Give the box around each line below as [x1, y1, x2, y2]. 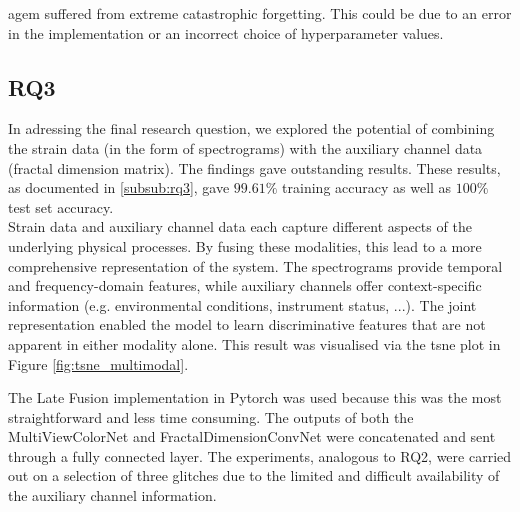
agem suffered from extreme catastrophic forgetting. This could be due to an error [8, 3, 512, 23]
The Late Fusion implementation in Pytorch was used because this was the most [8, 387, 502, 408]
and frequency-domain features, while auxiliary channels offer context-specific [8, 275, 482, 296]
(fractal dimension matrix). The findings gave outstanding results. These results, [8, 157, 501, 178]
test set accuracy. [8, 196, 114, 217]
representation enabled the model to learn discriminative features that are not [8, 314, 486, 335]
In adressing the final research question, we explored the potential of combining [8, 118, 495, 139]
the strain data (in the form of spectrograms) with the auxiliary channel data [8, 137, 483, 158]
